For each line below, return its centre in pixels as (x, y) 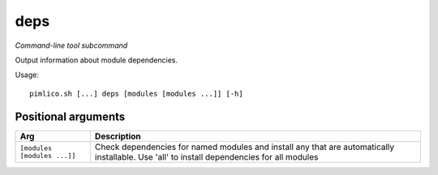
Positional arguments (70, 116)
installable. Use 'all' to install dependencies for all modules (206, 156)
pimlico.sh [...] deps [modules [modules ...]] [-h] (136, 94)
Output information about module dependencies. (97, 60)
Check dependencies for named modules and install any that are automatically (245, 147)
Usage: (27, 75)
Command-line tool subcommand (71, 45)
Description (118, 136)
